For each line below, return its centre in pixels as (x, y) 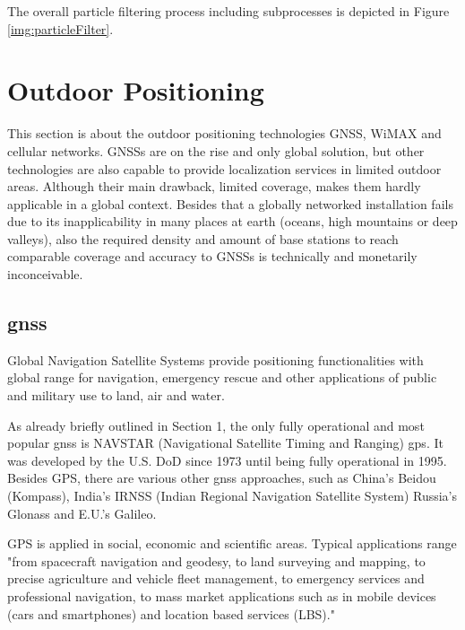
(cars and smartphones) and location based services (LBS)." (171, 613)
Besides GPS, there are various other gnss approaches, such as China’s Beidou (222, 478)
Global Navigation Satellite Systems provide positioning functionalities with (215, 359)
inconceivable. (45, 274)
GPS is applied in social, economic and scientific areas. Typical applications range (232, 543)
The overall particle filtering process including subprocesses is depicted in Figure (228, 11)
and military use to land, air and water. (116, 395)
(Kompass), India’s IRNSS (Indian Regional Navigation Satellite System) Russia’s (232, 496)
